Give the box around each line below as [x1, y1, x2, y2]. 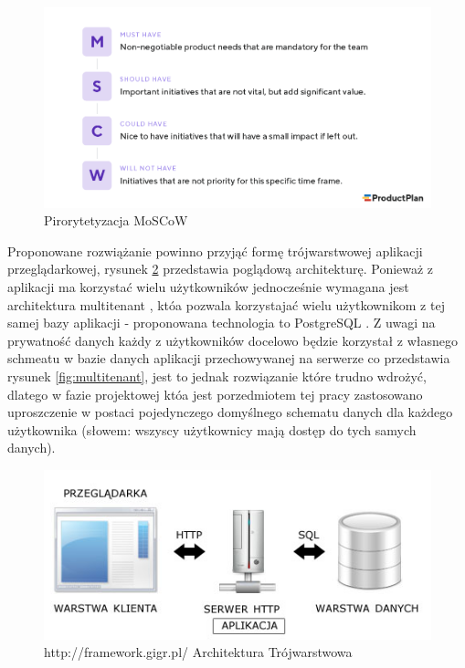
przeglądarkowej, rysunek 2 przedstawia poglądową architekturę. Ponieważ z [7, 259, 434, 278]
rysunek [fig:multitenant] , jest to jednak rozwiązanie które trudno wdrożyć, [7, 367, 427, 386]
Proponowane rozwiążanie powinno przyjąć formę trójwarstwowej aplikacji [7, 241, 423, 260]
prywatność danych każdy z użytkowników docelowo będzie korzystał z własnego [7, 330, 459, 350]
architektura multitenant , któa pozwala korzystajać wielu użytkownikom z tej [7, 295, 445, 314]
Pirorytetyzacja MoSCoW [44, 211, 188, 230]
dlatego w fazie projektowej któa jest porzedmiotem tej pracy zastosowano [7, 384, 423, 403]
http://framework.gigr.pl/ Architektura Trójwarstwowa [44, 642, 353, 662]
